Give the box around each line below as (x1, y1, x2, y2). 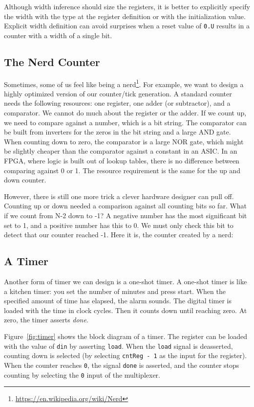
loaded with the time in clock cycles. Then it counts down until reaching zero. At (4, 305, 247, 315)
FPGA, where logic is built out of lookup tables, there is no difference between (4, 156, 239, 166)
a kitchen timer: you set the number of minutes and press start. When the (4, 286, 226, 296)
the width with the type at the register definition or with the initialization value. (4, 11, 246, 21)
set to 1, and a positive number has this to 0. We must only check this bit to (4, 220, 233, 230)
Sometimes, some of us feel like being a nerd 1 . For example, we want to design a (4, 77, 244, 89)
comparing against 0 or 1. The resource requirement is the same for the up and (4, 165, 240, 175)
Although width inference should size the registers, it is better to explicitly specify (4, 1, 250, 11)
